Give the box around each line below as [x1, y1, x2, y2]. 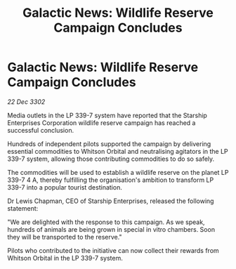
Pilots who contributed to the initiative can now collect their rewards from [7, 246, 219, 254]
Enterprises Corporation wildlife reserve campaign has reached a [7, 118, 196, 127]
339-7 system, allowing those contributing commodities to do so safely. [7, 155, 215, 163]
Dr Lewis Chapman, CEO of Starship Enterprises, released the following [7, 197, 214, 205]
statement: [7, 204, 39, 212]
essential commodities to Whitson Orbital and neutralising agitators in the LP [7, 147, 228, 155]
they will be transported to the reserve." [7, 232, 122, 241]
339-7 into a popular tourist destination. [7, 183, 123, 191]
